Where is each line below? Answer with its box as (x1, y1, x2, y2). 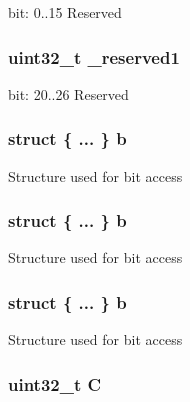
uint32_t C (8, 371, 102, 396)
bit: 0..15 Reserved (8, 2, 122, 22)
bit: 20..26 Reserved (8, 83, 129, 104)
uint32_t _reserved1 (8, 44, 180, 69)
